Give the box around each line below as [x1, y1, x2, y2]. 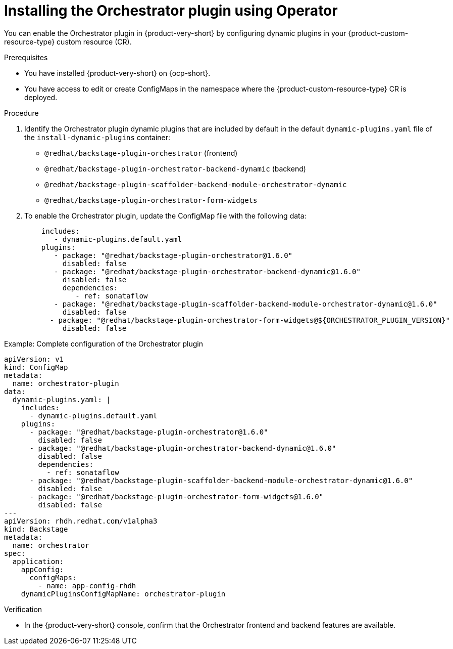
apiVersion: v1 [4, 355, 64, 363]
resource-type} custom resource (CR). [4, 37, 132, 46]
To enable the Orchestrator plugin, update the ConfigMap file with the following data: [24, 211, 307, 220]
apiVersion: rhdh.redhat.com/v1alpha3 [4, 516, 158, 525]
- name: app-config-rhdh [38, 581, 136, 590]
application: [12, 557, 64, 566]
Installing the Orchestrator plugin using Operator [4, 2, 338, 19]
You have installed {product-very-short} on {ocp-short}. [24, 68, 211, 77]
